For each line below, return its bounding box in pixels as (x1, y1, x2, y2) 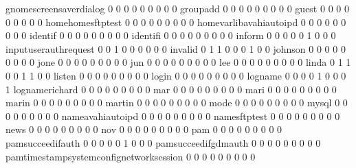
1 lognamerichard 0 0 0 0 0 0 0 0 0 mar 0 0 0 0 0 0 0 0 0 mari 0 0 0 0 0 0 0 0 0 (5, 82, 337, 96)
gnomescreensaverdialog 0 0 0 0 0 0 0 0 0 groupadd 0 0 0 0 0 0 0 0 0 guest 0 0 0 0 (5, 1, 349, 15)
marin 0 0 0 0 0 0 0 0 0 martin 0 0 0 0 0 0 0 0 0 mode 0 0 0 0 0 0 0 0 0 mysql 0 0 (5, 95, 348, 110)
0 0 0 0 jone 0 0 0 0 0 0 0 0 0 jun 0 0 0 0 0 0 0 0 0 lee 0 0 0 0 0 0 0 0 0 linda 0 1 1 (5, 55, 351, 69)
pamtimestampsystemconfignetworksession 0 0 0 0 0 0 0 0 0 (5, 149, 256, 163)
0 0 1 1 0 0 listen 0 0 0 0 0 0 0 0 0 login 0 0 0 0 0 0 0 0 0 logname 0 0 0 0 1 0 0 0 (5, 68, 346, 82)
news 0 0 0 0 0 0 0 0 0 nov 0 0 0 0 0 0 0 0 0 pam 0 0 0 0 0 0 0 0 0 (5, 122, 282, 136)
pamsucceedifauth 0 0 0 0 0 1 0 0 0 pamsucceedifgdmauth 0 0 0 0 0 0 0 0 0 (5, 135, 321, 149)
